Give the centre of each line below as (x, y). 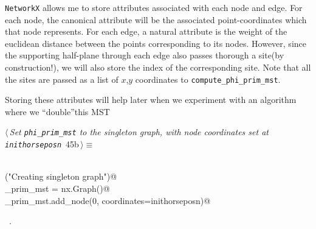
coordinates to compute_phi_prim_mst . (208, 79)
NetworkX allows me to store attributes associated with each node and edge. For (154, 7)
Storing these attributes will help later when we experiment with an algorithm (151, 100)
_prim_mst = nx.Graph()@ (57, 188)
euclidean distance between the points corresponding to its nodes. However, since (156, 43)
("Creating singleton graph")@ (61, 176)
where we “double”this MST (57, 111)
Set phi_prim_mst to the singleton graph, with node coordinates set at (139, 132)
